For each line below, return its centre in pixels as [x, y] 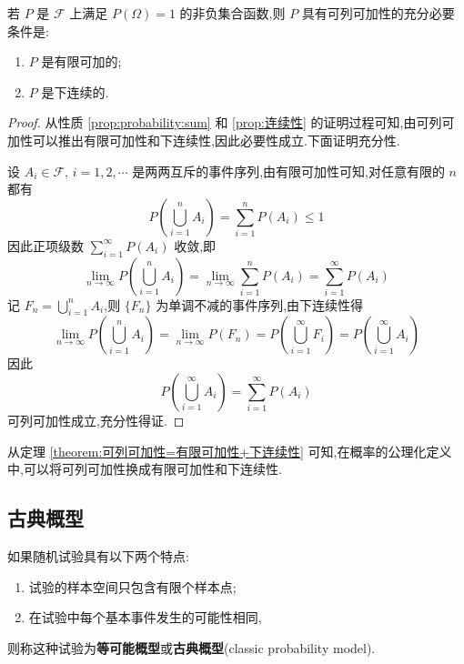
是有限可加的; [81, 61]
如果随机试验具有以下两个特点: [98, 555]
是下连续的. [75, 91]
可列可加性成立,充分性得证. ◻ [96, 420]
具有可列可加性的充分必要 [378, 13]
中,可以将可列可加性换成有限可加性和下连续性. [145, 469]
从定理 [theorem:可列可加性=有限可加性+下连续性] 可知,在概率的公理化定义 [230, 451]
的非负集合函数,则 [232, 13]
